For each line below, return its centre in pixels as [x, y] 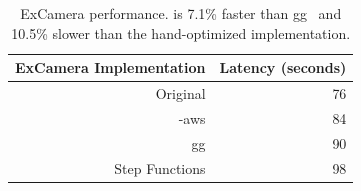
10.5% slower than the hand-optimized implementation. [181, 32]
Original [180, 93]
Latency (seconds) [283, 67]
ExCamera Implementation [110, 67]
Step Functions [160, 167]
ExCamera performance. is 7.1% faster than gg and [181, 13]
